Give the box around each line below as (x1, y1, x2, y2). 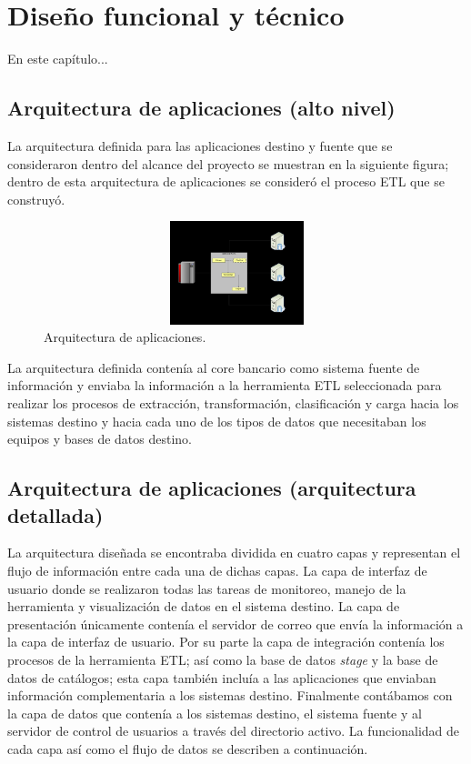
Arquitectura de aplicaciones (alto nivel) (7, 94, 396, 122)
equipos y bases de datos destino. (7, 429, 192, 448)
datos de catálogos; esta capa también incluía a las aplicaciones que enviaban (7, 668, 436, 687)
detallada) (7, 500, 104, 528)
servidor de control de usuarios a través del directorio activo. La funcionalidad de (7, 721, 460, 740)
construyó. (7, 189, 65, 208)
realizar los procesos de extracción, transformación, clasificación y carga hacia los (7, 394, 459, 413)
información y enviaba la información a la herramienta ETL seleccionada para (7, 376, 442, 395)
